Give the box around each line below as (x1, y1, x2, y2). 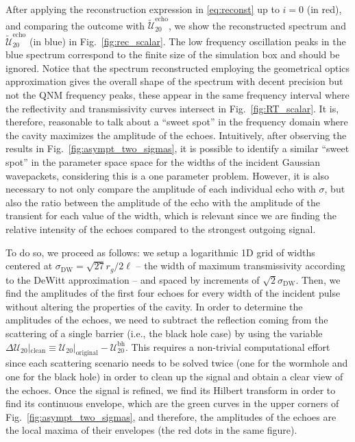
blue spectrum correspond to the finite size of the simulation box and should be (5, 47, 340, 62)
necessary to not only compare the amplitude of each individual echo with (5, 182, 316, 196)
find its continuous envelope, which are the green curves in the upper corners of (5, 396, 339, 410)
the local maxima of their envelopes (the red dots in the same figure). (5, 423, 297, 437)
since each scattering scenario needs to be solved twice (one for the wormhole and (5, 356, 348, 370)
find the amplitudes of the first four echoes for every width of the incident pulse (5, 286, 341, 300)
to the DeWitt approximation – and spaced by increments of (5, 272, 260, 286)
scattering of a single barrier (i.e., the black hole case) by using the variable (5, 326, 323, 340)
